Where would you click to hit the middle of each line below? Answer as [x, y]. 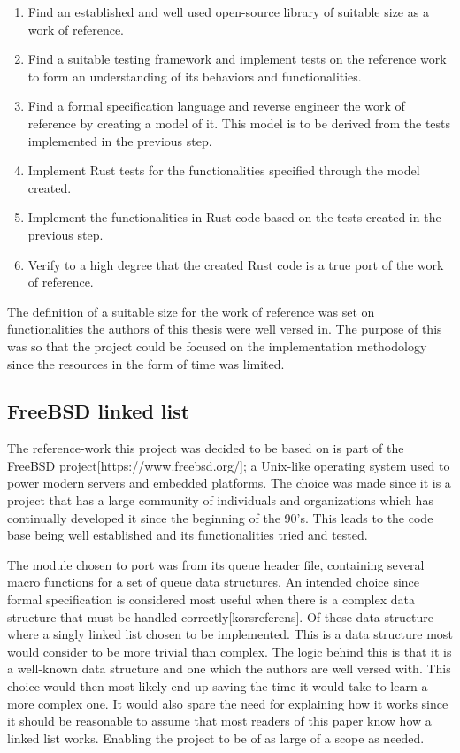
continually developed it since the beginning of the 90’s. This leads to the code [220, 517]
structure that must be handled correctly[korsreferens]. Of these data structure [220, 616]
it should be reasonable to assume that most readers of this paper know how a [219, 721]
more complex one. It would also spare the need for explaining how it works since [228, 703]
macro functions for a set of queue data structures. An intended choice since [214, 582]
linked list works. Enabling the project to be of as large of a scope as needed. [216, 738]
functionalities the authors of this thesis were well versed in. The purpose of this [225, 329]
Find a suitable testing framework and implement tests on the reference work [237, 59]
